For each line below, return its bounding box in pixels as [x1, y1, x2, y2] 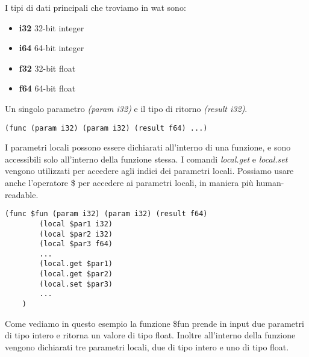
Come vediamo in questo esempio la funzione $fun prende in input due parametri [5, 317, 304, 329]
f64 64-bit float [19, 82, 76, 95]
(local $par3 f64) [39, 240, 113, 249]
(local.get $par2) [39, 270, 113, 279]
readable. [5, 188, 39, 200]
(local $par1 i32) [39, 219, 113, 228]
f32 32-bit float [19, 61, 76, 74]
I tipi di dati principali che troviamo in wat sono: [5, 1, 186, 13]
